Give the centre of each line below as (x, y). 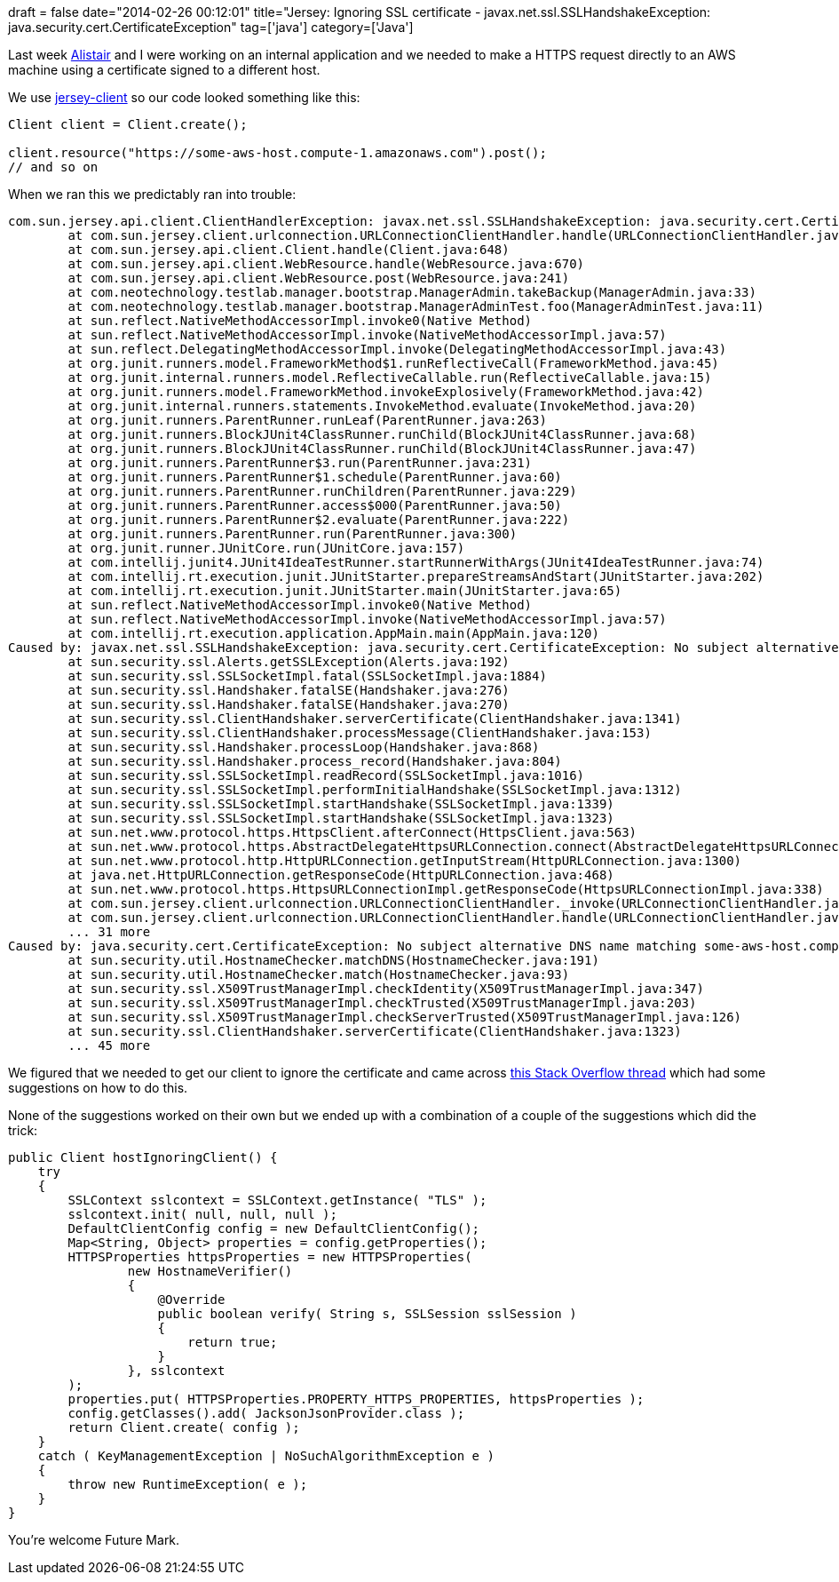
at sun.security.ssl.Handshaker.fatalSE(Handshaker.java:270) (289, 704)
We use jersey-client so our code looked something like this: (184, 97)
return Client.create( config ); (184, 1427)
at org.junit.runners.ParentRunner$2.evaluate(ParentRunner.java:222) (319, 520)
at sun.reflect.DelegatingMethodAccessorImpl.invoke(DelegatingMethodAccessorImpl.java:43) (397, 349)
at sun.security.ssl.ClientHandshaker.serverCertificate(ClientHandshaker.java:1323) (375, 1031)
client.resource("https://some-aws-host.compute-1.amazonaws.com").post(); (277, 153)
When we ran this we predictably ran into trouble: (152, 194)
